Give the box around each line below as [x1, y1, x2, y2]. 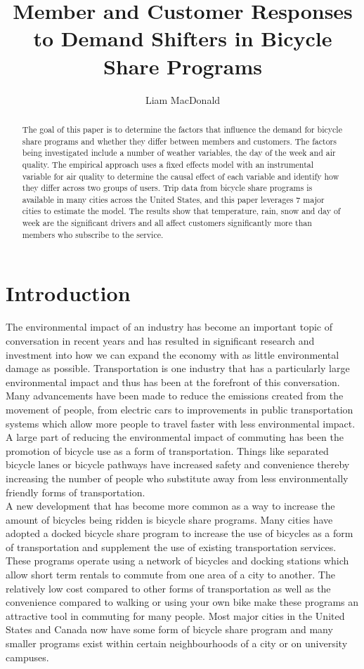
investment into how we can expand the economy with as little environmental [6, 347, 339, 362]
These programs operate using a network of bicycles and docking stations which [6, 553, 349, 568]
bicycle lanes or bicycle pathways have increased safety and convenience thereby [6, 457, 350, 472]
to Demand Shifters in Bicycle [33, 24, 332, 53]
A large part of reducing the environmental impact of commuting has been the [6, 430, 344, 444]
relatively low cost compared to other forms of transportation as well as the [6, 581, 331, 595]
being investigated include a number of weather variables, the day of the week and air [22, 147, 336, 159]
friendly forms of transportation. [6, 484, 145, 499]
